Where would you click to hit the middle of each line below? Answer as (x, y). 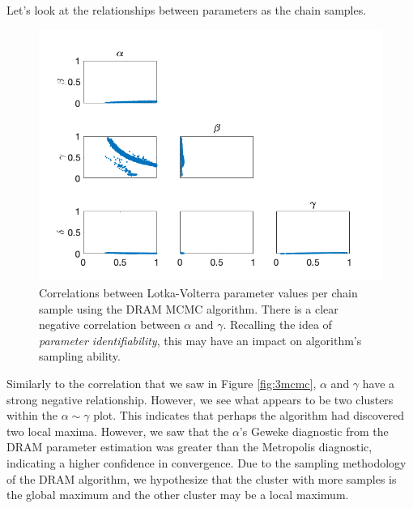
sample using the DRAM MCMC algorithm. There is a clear (189, 308)
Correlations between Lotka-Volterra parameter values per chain (198, 292)
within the (32, 415)
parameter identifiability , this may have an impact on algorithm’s (200, 340)
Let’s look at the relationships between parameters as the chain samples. (187, 10)
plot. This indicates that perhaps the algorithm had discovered (249, 415)
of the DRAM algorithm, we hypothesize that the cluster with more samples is (202, 478)
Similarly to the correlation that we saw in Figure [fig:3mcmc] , (162, 383)
